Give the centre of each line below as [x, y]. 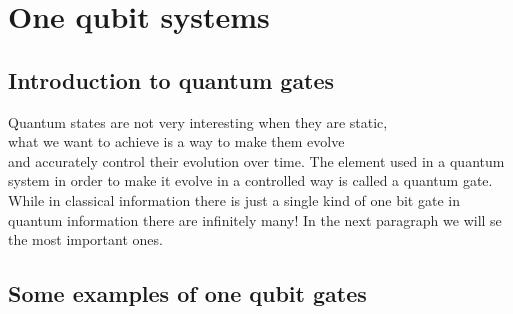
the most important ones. [85, 239]
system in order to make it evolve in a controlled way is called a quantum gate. [250, 180]
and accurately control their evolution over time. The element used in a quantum [256, 160]
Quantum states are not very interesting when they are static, [198, 121]
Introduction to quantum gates [171, 79]
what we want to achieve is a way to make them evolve [176, 141]
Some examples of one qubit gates [187, 293]
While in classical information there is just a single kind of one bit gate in [234, 199]
